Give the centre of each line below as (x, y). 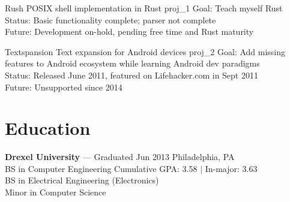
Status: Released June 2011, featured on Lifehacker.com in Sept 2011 (131, 75)
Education (48, 128)
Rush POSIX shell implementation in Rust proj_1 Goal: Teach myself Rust (144, 8)
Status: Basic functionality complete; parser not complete (110, 19)
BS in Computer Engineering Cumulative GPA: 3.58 (101, 168)
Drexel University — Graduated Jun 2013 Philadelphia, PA (120, 157)
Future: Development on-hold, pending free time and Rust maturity (129, 31)
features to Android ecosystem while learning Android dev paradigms (132, 63)
